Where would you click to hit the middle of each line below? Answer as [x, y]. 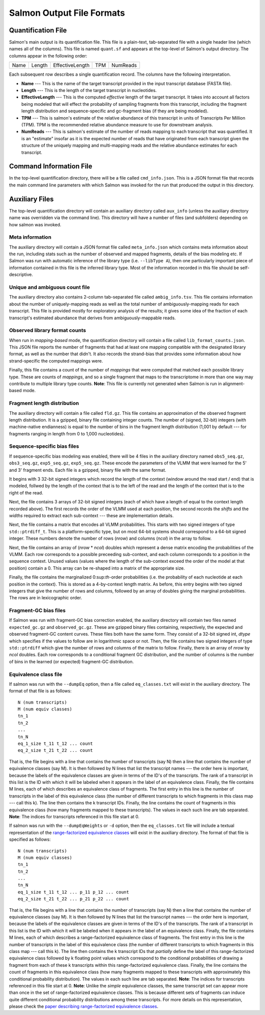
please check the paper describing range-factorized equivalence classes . [84, 1007]
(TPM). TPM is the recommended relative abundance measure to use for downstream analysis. [117, 124]
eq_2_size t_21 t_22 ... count [55, 751]
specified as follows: [30, 839]
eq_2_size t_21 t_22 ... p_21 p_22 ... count [74, 899]
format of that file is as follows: [40, 691]
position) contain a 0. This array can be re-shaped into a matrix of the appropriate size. [97, 568]
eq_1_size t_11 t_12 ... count [55, 744]
